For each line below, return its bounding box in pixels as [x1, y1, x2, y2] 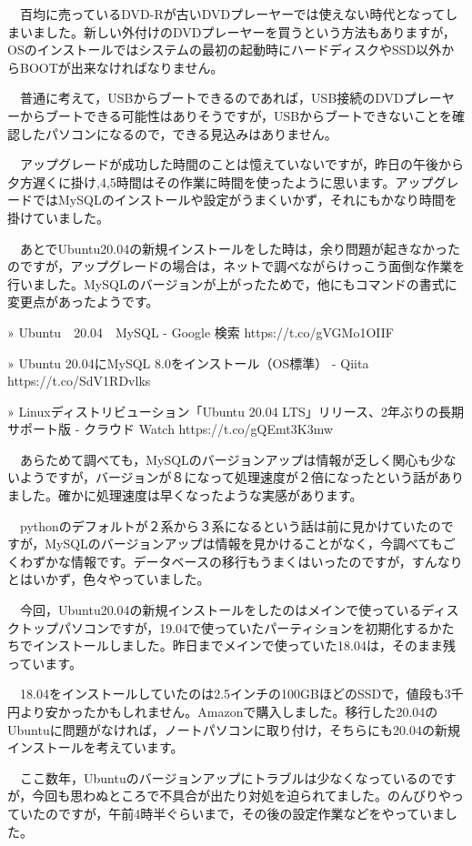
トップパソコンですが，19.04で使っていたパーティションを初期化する [19, 618, 429, 637]
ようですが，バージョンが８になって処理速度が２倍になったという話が [19, 468, 438, 487]
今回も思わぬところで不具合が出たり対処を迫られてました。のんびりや [32, 786, 452, 805]
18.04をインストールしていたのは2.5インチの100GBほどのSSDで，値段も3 [19, 684, 451, 703]
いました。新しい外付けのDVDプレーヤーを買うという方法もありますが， [19, 22, 456, 41]
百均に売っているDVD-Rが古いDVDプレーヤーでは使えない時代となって [19, 5, 446, 23]
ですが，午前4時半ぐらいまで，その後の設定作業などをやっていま [57, 803, 445, 822]
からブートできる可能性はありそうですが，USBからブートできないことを [19, 106, 453, 125]
